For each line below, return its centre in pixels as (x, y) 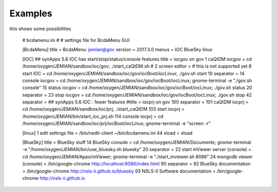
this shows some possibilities (40, 29)
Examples (31, 13)
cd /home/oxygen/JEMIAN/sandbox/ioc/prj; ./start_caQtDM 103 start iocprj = (103, 109)
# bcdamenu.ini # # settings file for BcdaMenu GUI (76, 40)
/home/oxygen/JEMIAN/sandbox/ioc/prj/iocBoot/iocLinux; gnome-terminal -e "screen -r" (116, 123)
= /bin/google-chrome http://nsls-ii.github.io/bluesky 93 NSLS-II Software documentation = (119, 171)
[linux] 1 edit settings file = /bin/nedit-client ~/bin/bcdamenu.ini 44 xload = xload (107, 133)
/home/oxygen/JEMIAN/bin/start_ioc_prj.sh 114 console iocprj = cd (93, 116)
